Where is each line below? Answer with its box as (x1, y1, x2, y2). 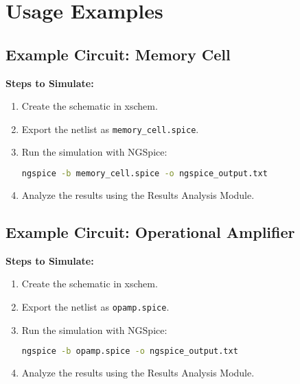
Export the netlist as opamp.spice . (21, 299, 170, 313)
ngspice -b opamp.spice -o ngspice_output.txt (21, 346, 238, 357)
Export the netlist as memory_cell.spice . (21, 121, 199, 136)
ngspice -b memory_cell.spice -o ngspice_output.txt (21, 169, 268, 179)
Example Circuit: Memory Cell (5, 43, 231, 64)
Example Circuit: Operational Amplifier (5, 221, 295, 242)
